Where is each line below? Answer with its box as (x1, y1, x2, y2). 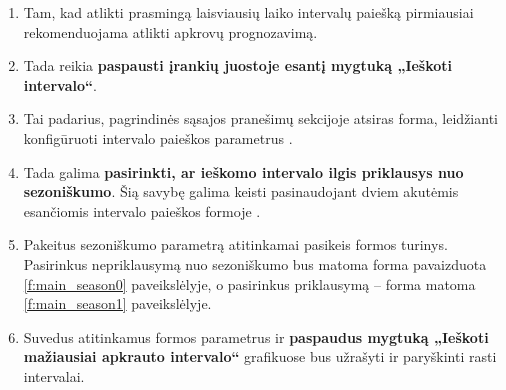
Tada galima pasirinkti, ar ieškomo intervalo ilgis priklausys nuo (23, 161, 464, 182)
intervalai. (23, 365, 85, 386)
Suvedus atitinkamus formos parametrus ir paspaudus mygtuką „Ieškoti (23, 326, 489, 347)
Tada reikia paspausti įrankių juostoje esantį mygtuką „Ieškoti (23, 55, 453, 76)
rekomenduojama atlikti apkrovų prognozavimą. (23, 21, 318, 42)
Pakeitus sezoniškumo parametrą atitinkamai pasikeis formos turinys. (23, 234, 448, 255)
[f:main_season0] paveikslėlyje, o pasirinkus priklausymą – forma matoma (23, 273, 476, 294)
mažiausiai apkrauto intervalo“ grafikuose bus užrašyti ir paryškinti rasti (23, 346, 497, 367)
